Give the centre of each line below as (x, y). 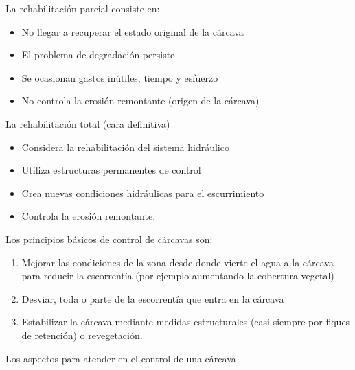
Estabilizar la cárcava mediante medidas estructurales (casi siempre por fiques (186, 322)
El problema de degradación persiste (98, 55)
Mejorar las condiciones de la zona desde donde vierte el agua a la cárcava (177, 262)
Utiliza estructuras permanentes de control (111, 170)
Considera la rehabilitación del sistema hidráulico (125, 147)
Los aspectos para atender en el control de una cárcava (121, 358)
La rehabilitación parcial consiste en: (83, 8)
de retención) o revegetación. (82, 335)
